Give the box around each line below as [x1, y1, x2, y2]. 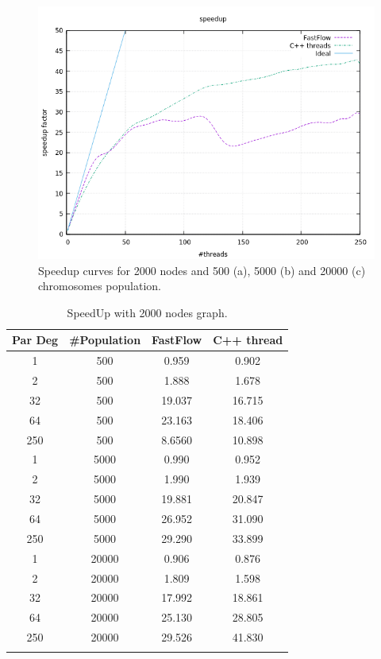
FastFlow [152, 331, 202, 348]
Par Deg [12, 331, 59, 348]
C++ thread [213, 331, 283, 348]
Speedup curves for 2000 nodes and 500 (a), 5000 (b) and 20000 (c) [38, 262, 366, 278]
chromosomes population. [38, 277, 161, 294]
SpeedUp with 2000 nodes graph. [67, 304, 228, 320]
